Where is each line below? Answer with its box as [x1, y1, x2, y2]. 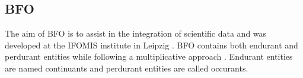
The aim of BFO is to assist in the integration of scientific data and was [5, 27, 267, 40]
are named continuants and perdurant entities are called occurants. [5, 61, 248, 74]
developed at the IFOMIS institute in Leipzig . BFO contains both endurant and [5, 38, 298, 51]
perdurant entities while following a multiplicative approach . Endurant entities [5, 50, 293, 63]
